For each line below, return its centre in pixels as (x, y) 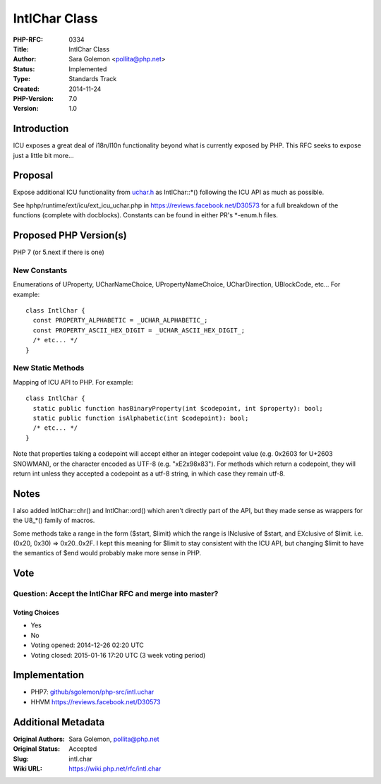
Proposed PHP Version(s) (70, 235)
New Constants (40, 270)
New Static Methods (49, 368)
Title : (21, 49)
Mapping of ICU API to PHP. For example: (73, 382)
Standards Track (93, 79)
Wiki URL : (28, 768)
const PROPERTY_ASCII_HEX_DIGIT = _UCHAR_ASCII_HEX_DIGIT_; (139, 330)
